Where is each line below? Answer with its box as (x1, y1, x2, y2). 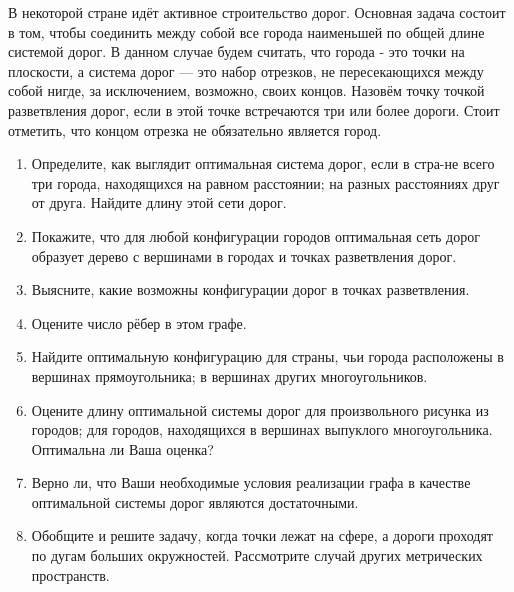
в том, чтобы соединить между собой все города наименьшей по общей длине (8, 21, 485, 42)
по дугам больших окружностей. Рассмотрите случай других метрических (31, 545, 483, 566)
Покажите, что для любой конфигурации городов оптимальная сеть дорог (31, 225, 480, 246)
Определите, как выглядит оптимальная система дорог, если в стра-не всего (31, 153, 495, 174)
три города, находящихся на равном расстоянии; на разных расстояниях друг (31, 172, 500, 193)
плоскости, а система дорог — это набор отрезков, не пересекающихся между (8, 60, 484, 81)
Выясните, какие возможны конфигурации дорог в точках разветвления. (31, 279, 470, 300)
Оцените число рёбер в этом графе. (31, 312, 247, 333)
